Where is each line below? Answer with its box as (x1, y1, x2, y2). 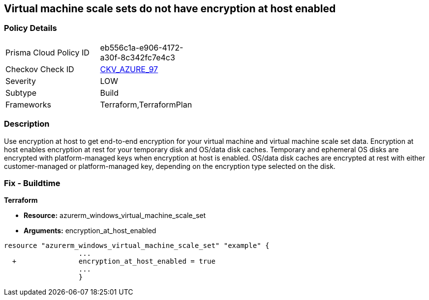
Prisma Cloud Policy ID (5, 47, 90, 57)
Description (4, 119, 50, 129)
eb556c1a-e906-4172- (100, 42, 184, 53)
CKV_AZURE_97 (100, 64, 158, 74)
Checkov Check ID (5, 64, 74, 74)
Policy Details (4, 23, 57, 33)
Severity (5, 76, 36, 86)
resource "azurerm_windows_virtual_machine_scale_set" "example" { (4, 242, 270, 250)
